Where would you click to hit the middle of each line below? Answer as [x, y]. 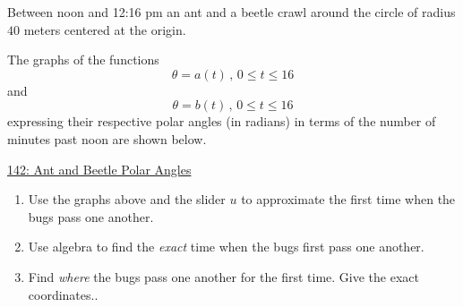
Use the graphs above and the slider [127, 199]
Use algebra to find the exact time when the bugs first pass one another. [226, 247]
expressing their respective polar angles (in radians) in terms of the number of [222, 121]
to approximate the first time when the [348, 199]
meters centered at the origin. [105, 29]
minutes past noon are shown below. [107, 138]
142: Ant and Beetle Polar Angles [99, 169]
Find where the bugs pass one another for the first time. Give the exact [223, 276]
